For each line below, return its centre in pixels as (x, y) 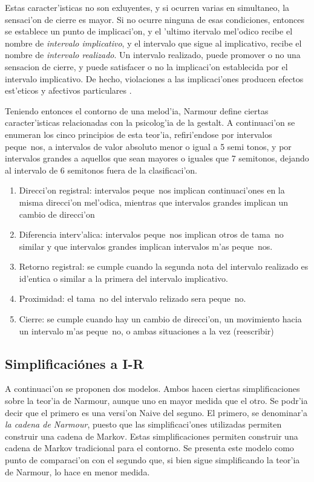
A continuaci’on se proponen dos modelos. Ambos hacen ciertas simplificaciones (152, 389)
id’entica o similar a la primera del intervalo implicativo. (123, 278)
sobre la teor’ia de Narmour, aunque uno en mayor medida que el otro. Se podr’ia (156, 401)
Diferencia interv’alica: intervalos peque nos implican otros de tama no (151, 234)
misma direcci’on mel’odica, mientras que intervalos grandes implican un (153, 202)
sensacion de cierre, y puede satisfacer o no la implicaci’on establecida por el (146, 66)
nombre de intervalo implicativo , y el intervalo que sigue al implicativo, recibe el (153, 43)
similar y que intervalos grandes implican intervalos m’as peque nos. (146, 246)
